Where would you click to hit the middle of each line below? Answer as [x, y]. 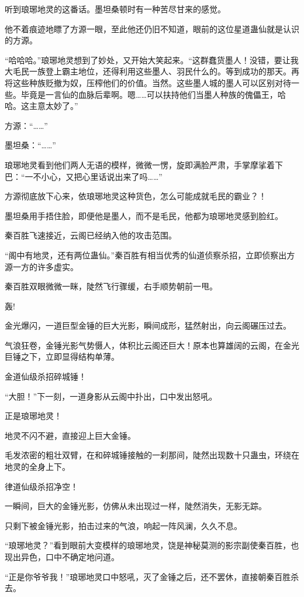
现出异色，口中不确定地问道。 [62, 557]
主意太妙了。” [53, 106]
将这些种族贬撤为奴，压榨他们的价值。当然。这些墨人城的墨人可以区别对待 [148, 82]
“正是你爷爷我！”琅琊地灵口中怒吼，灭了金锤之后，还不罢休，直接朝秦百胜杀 [152, 576]
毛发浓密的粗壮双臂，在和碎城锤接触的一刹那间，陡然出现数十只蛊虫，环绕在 [152, 455]
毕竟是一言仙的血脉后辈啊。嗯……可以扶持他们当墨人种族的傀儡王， [149, 94]
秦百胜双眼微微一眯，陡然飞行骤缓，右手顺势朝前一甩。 [111, 286]
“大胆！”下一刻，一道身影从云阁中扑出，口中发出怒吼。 [111, 396]
